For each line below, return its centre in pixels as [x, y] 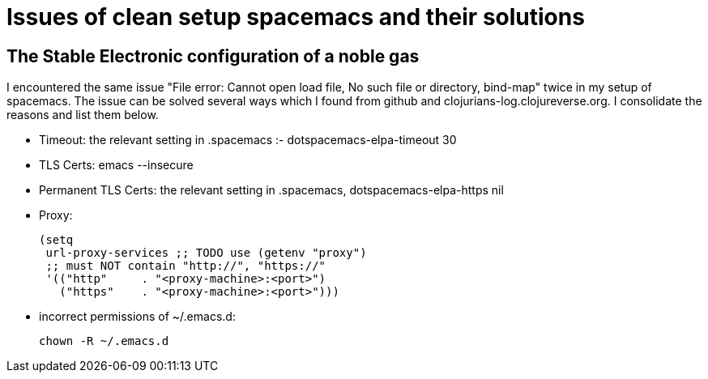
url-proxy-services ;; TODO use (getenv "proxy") [206, 253]
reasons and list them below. [83, 115]
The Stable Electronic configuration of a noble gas [213, 56]
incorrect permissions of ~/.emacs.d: [137, 317]
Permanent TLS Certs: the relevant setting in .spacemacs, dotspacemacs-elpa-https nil [271, 190]
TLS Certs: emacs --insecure [116, 165]
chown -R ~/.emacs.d [104, 341]
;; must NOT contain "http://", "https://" [186, 266]
